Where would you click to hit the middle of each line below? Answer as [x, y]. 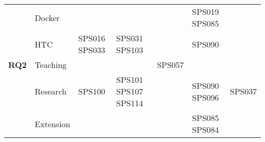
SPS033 [92, 50]
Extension [52, 124]
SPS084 [205, 129]
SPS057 [170, 65]
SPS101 [129, 79]
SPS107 [129, 91]
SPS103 [129, 50]
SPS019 [205, 11]
